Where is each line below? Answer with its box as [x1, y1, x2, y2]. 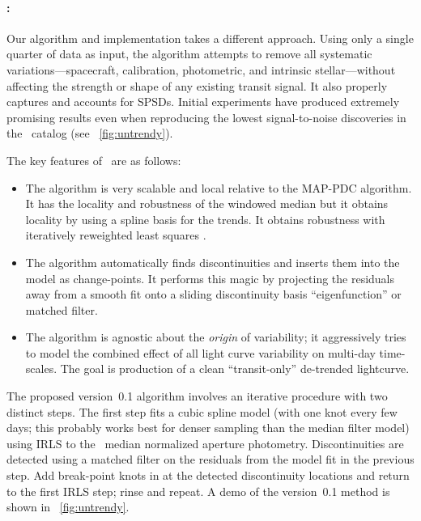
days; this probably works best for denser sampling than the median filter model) [6, 419, 410, 436]
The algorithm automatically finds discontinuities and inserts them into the [25, 253, 400, 270]
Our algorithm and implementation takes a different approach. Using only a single [6, 29, 414, 46]
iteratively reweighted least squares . [25, 227, 206, 244]
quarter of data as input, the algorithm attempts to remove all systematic [6, 45, 372, 62]
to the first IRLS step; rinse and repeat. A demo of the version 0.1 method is [6, 482, 390, 499]
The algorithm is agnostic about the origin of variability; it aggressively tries [25, 328, 406, 345]
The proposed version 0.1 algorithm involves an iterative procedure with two [6, 388, 388, 405]
